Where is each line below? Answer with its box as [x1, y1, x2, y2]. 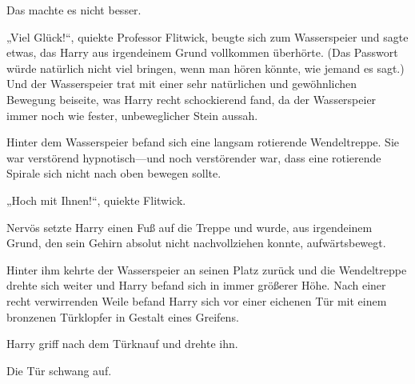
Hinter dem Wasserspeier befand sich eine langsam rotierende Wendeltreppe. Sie [6, 134, 400, 150]
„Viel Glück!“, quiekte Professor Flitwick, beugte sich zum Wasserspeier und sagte [6, 28, 409, 45]
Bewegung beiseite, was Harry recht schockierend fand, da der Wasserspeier [6, 90, 377, 107]
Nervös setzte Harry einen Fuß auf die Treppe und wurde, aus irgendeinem [6, 218, 373, 235]
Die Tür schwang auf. [6, 362, 112, 378]
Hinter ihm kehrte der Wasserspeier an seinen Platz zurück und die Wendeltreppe [6, 261, 407, 278]
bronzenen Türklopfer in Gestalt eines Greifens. [6, 308, 239, 325]
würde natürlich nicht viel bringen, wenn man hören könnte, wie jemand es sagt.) [6, 59, 405, 76]
